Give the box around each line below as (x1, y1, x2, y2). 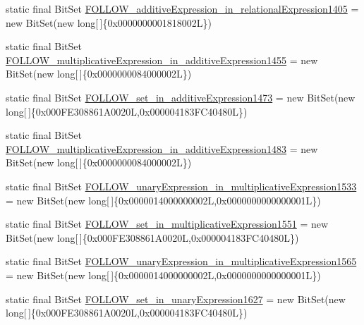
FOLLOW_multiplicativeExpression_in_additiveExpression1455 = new (6, 52, 318, 67)
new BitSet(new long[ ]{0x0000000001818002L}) (6, 15, 212, 30)
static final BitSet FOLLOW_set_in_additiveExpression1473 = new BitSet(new (6, 90, 356, 104)
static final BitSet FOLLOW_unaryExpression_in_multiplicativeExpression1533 (6, 178, 357, 193)
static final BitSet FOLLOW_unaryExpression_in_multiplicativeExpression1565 (6, 254, 357, 269)
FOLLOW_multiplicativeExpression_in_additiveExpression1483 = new (6, 141, 318, 156)
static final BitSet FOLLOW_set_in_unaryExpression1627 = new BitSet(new (6, 291, 346, 306)
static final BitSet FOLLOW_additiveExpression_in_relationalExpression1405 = (6, 1, 359, 16)
